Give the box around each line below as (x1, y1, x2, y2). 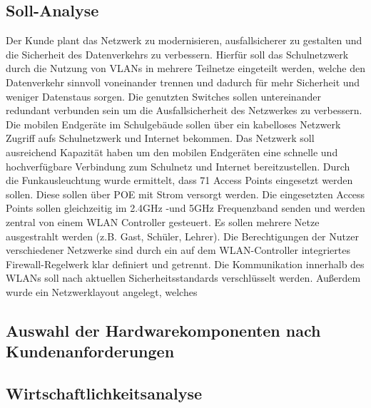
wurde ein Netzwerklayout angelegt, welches (6, 284, 198, 299)
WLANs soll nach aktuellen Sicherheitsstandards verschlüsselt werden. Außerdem (6, 270, 361, 285)
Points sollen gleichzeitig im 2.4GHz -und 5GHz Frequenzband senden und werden (6, 200, 365, 215)
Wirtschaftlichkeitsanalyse (6, 382, 203, 404)
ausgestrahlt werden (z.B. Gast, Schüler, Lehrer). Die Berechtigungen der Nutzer (6, 228, 359, 243)
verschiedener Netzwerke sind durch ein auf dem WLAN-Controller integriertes (6, 243, 350, 257)
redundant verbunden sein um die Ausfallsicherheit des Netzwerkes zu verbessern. (6, 103, 362, 118)
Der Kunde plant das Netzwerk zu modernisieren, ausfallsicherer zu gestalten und (6, 33, 362, 48)
